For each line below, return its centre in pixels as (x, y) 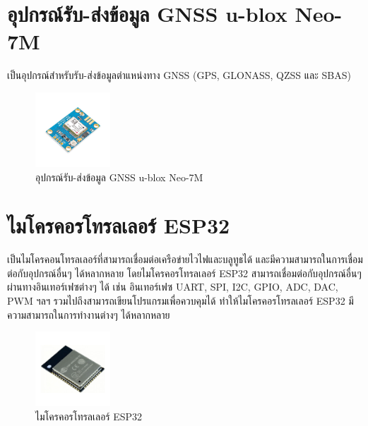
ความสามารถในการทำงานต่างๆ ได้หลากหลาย (89, 314)
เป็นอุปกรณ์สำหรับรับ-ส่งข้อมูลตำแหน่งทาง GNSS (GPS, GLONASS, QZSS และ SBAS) (179, 75)
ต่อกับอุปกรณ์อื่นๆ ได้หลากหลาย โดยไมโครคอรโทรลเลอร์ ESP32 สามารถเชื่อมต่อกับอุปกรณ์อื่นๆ (184, 273)
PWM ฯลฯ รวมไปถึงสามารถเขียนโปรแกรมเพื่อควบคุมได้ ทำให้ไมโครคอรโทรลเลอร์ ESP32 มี (180, 300)
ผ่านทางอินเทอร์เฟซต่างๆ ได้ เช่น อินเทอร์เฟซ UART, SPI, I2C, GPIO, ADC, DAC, (173, 287)
